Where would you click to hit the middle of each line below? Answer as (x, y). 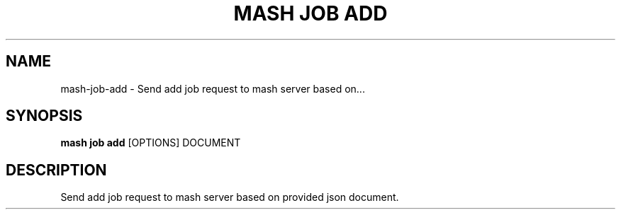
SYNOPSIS (44, 116)
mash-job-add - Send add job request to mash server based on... (213, 88)
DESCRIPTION (56, 170)
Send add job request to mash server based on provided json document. (230, 197)
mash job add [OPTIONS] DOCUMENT (151, 143)
